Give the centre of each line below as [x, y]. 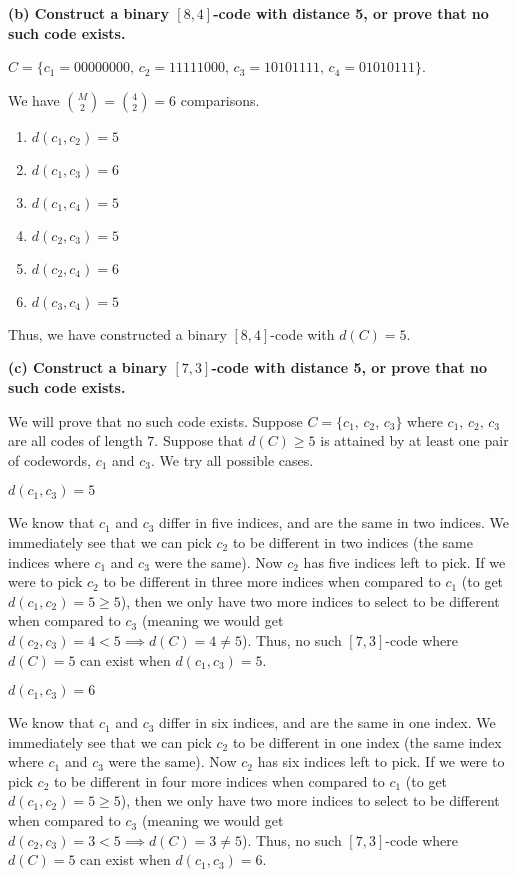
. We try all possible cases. [232, 459]
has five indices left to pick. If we [404, 561]
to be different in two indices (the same [352, 541]
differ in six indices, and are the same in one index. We [327, 722]
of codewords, [49, 459]
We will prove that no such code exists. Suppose [155, 420]
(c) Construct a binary [88, 367]
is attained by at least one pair [414, 440]
